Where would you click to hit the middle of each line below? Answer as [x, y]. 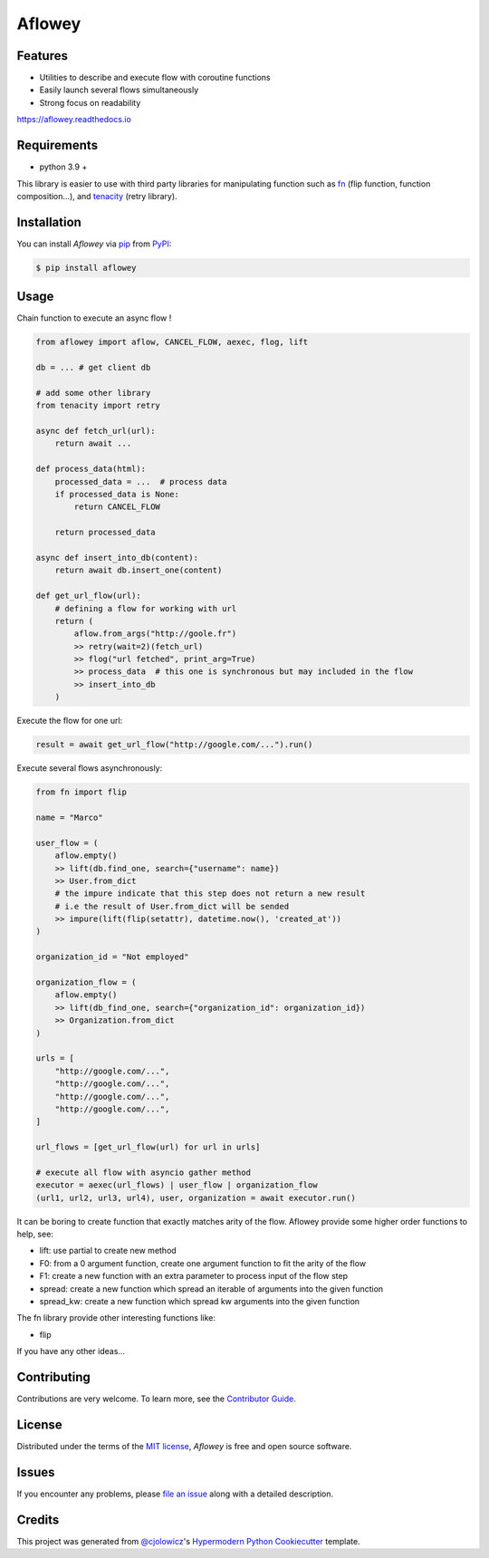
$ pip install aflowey [86, 268]
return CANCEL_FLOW [117, 507]
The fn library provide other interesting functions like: [116, 1318]
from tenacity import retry [98, 406]
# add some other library [93, 393]
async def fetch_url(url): [96, 431]
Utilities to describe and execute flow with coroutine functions [155, 78]
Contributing [53, 1377]
